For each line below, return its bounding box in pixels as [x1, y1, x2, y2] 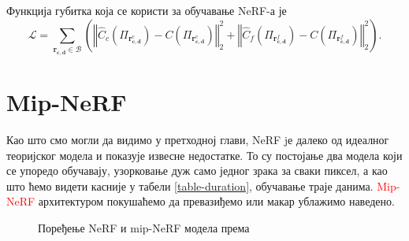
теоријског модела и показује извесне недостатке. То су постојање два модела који [6, 146, 403, 163]
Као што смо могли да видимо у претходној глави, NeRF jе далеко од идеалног [6, 132, 389, 147]
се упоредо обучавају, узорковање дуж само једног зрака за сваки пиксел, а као [6, 162, 388, 179]
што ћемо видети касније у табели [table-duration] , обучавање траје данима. [6, 177, 374, 194]
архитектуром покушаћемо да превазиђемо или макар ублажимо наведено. [38, 193, 395, 209]
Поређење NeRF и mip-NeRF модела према [38, 219, 250, 235]
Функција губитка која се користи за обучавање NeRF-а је [6, 2, 287, 18]
